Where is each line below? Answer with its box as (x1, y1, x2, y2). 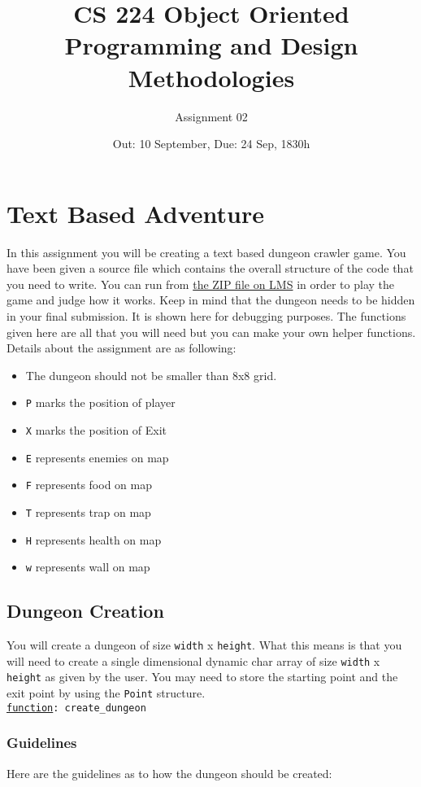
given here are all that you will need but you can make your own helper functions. (7, 323, 416, 340)
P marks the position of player (25, 394, 176, 411)
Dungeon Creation (7, 598, 164, 623)
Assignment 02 (175, 107, 248, 125)
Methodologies (128, 60, 295, 94)
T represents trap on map (25, 504, 151, 520)
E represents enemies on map (25, 448, 169, 466)
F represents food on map (25, 476, 152, 493)
